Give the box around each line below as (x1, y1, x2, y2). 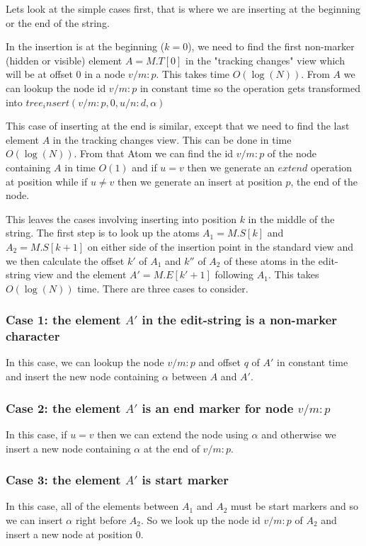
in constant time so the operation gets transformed (139, 80, 361, 95)
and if (132, 159, 157, 174)
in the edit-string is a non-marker (142, 311, 338, 329)
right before (75, 512, 127, 527)
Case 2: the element (6, 399, 121, 416)
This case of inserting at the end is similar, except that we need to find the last (6, 118, 350, 133)
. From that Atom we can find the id (74, 146, 234, 161)
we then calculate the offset (6, 253, 125, 268)
